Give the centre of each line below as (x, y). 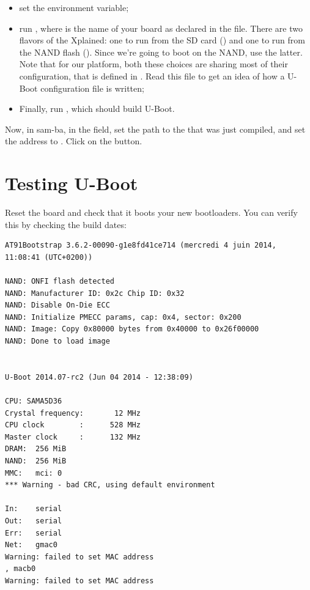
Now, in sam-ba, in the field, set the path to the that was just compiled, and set (155, 129)
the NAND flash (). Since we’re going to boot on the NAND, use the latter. (161, 52)
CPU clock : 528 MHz (73, 425)
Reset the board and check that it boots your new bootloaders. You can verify (151, 212)
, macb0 (20, 569)
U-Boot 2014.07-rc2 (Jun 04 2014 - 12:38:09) (99, 377)
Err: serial (34, 533)
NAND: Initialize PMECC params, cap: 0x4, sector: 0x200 (123, 317)
